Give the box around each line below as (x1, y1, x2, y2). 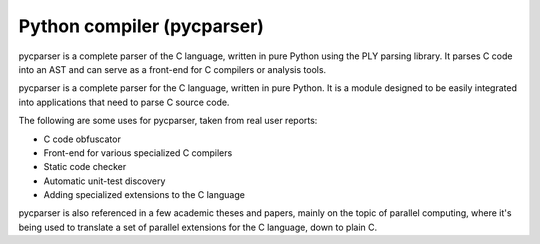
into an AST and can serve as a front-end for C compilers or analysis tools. (18, 63, 327, 75)
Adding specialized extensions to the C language (43, 189, 245, 201)
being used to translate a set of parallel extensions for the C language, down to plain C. (18, 221, 378, 233)
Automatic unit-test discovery (43, 175, 166, 187)
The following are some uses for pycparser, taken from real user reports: (18, 115, 318, 127)
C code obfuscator (43, 133, 122, 145)
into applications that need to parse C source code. (18, 96, 230, 108)
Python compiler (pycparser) (18, 15, 265, 37)
